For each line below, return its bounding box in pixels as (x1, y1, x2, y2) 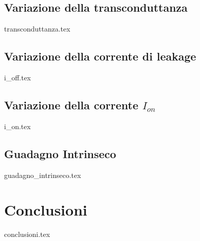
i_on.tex (4, 120, 31, 131)
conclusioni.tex (4, 229, 50, 239)
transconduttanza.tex (4, 23, 70, 34)
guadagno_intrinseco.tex (4, 169, 81, 180)
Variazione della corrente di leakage (4, 48, 196, 64)
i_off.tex (4, 72, 31, 82)
